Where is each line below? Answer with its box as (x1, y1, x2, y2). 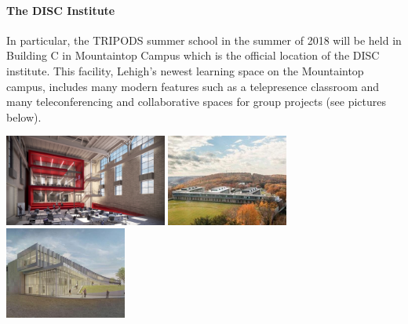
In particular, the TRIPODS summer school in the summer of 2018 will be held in (6, 31, 402, 48)
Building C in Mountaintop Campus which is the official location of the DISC (6, 47, 380, 64)
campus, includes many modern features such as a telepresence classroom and (6, 78, 380, 94)
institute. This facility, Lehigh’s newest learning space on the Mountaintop (6, 62, 364, 78)
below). (6, 108, 42, 125)
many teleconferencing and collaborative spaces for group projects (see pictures (6, 93, 386, 110)
